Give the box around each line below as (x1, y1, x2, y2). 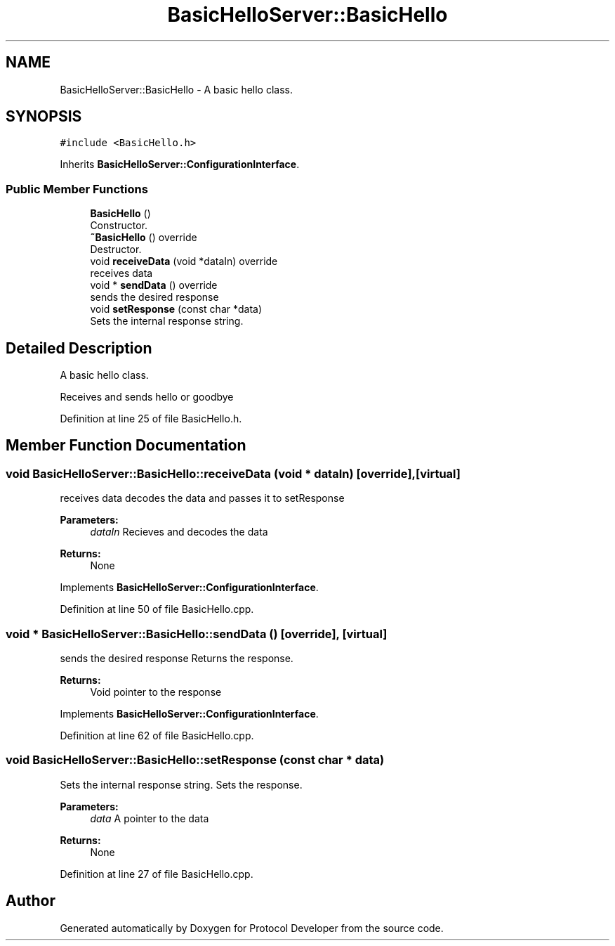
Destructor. (90, 243, 142, 256)
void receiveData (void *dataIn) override (90, 255, 278, 268)
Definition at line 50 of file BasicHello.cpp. (60, 603, 254, 616)
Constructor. (90, 219, 148, 232)
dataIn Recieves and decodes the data (90, 526, 268, 538)
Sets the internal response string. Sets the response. (60, 778, 303, 791)
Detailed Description (6, 339, 152, 357)
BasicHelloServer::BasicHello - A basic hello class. (60, 83, 293, 96)
